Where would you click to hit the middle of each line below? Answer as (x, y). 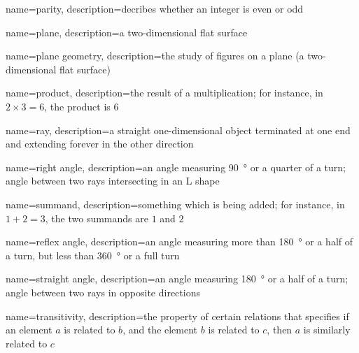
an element (29, 330)
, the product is (77, 106)
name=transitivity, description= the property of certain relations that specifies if (177, 316)
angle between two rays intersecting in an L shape (113, 181)
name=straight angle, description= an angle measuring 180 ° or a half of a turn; (177, 279)
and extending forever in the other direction (100, 144)
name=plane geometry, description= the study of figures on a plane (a (155, 56)
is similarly (327, 330)
